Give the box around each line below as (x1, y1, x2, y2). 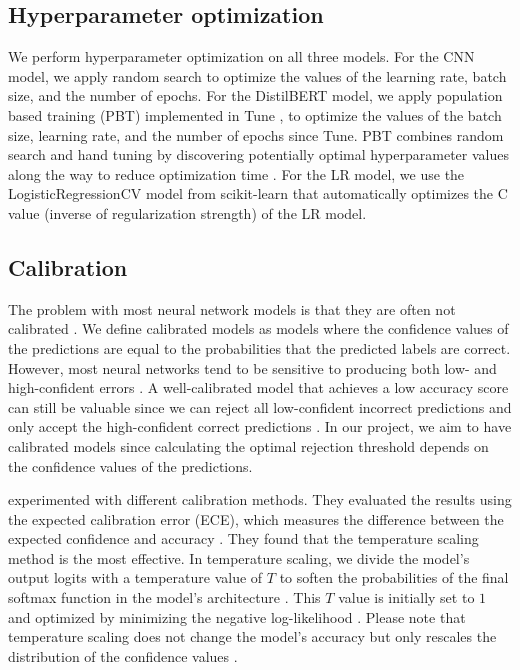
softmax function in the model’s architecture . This (8, 587, 321, 608)
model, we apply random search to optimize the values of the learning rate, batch (8, 65, 507, 86)
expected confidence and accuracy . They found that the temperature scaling (8, 528, 479, 549)
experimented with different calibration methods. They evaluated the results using (8, 489, 512, 510)
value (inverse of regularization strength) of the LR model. (8, 202, 367, 223)
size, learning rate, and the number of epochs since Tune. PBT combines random (8, 124, 504, 145)
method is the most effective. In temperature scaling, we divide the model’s (8, 547, 470, 568)
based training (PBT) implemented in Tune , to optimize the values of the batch (8, 104, 502, 125)
